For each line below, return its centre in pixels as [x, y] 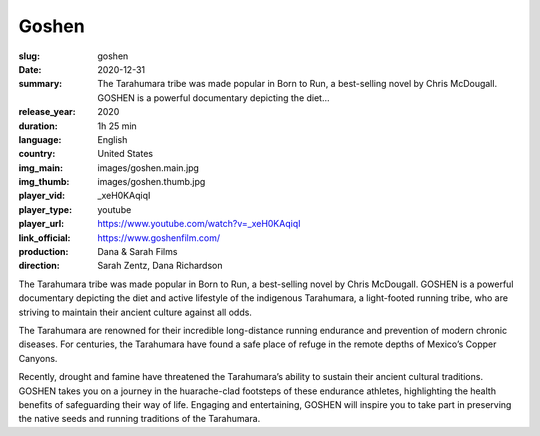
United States [125, 154]
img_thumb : [44, 182]
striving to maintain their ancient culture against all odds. [135, 312]
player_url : [41, 224]
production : [43, 252]
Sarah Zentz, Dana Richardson [160, 266]
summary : [40, 84]
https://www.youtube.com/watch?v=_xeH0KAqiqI [199, 224]
